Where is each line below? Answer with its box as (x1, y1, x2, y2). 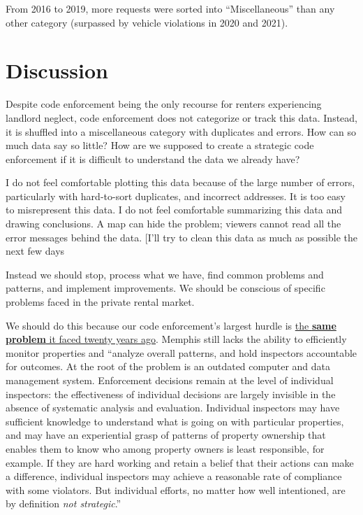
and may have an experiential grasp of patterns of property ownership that (6, 428, 326, 442)
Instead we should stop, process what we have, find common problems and (6, 267, 324, 281)
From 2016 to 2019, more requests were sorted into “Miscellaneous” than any (6, 1, 335, 15)
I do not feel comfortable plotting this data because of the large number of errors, (6, 175, 355, 190)
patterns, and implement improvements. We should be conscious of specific (6, 281, 325, 295)
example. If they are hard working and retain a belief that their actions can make (6, 455, 354, 470)
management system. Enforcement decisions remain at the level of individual (6, 373, 334, 387)
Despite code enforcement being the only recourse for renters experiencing (6, 97, 322, 111)
